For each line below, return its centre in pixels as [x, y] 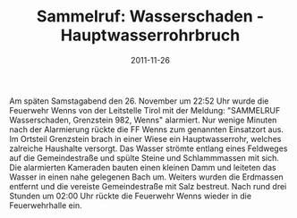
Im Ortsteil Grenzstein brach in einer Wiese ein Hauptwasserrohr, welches [145, 138]
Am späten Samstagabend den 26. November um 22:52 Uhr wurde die [139, 101]
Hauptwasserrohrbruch [150, 35]
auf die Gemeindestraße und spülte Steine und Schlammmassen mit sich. [144, 157]
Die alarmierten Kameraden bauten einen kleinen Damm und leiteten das [143, 167]
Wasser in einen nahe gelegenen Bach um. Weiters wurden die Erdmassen [146, 177]
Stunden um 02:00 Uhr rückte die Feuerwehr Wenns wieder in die [131, 196]
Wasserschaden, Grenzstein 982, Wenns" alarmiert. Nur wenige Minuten [143, 120]
